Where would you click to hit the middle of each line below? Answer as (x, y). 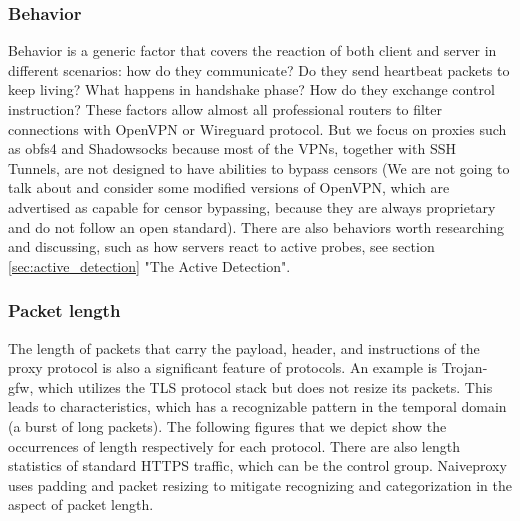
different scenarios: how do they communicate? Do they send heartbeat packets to (259, 69)
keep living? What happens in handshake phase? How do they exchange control (251, 89)
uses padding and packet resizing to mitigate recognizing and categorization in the (260, 484)
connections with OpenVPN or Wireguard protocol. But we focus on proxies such (257, 128)
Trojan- (464, 367)
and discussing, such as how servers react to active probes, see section (221, 246)
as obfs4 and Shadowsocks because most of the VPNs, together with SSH (232, 148)
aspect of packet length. (81, 504)
